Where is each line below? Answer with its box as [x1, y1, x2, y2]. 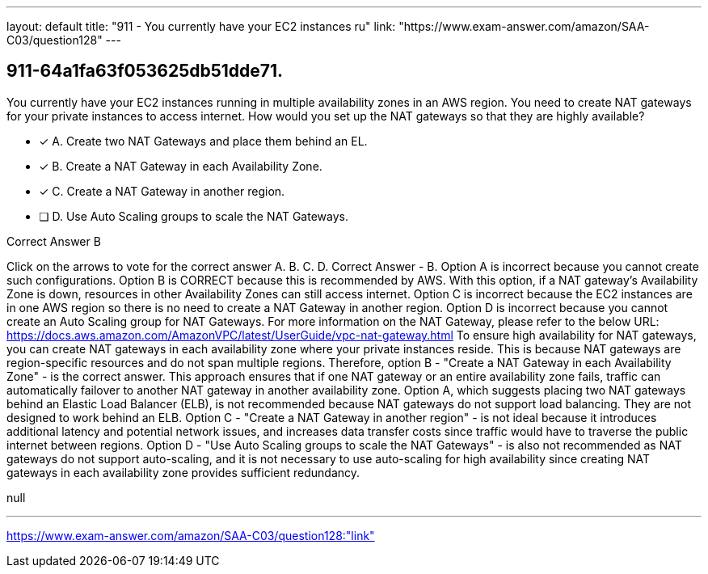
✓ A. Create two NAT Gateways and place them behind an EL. [39, 133, 368, 148]
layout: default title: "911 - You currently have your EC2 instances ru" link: [6, 19, 396, 33]
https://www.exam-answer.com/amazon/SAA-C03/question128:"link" [6, 528, 375, 542]
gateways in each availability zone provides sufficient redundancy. [6, 465, 360, 479]
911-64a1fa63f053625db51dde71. [6, 61, 284, 82]
